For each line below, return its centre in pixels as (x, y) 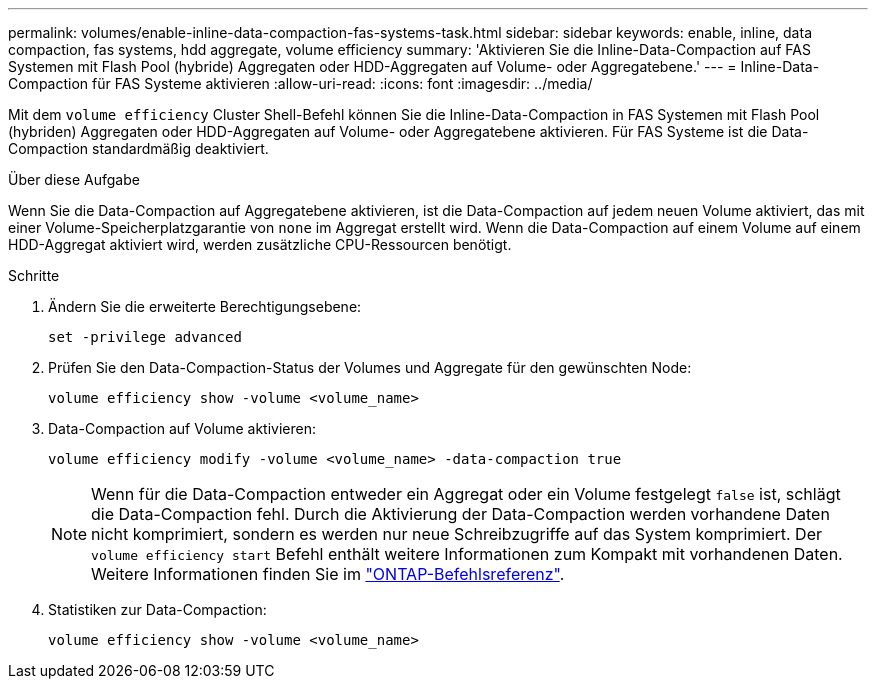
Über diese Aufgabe (74, 179)
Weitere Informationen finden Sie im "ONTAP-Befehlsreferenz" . (328, 574)
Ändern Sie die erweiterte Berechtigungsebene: (205, 306)
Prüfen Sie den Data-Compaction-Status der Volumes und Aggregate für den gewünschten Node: (370, 367)
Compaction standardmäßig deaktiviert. (138, 148)
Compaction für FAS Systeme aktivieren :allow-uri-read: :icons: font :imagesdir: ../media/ (300, 83)
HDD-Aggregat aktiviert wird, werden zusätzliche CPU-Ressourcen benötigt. (260, 244)
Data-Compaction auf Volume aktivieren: (182, 428)
